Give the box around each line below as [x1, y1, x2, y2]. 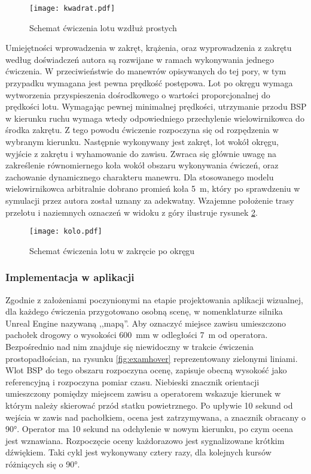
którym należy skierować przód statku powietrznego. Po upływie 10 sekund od [5, 398, 293, 411]
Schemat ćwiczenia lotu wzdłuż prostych [29, 21, 177, 34]
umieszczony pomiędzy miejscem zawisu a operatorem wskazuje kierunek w [5, 387, 281, 400]
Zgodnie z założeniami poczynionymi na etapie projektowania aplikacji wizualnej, [5, 293, 303, 306]
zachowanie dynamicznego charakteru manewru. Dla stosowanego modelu [5, 170, 274, 183]
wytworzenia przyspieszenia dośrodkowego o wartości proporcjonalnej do [5, 88, 270, 101]
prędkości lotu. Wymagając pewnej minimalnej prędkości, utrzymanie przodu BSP [5, 100, 307, 113]
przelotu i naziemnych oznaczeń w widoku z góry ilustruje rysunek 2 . [5, 206, 258, 218]
